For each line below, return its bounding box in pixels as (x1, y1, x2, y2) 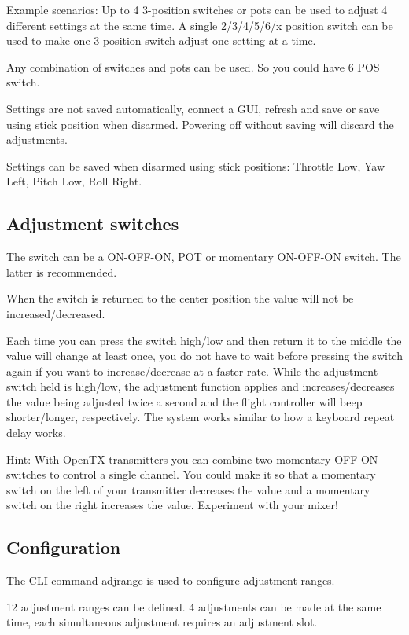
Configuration (6, 535, 121, 560)
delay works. (6, 424, 66, 441)
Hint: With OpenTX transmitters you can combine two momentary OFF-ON (6, 450, 378, 467)
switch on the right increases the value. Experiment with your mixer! (6, 497, 338, 513)
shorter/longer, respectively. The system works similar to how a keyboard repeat (6, 409, 395, 425)
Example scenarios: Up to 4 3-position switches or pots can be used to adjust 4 (6, 2, 388, 17)
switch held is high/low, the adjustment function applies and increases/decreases (6, 378, 395, 395)
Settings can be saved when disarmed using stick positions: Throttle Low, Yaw (6, 157, 385, 174)
